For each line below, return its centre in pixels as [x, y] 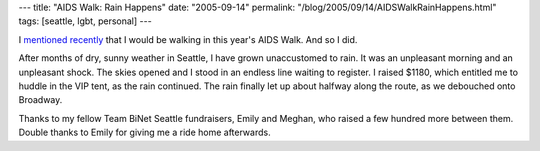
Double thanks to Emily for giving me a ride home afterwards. [144, 132]
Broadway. [40, 100]
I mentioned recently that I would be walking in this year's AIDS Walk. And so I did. [188, 39]
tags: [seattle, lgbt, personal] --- [85, 21]
